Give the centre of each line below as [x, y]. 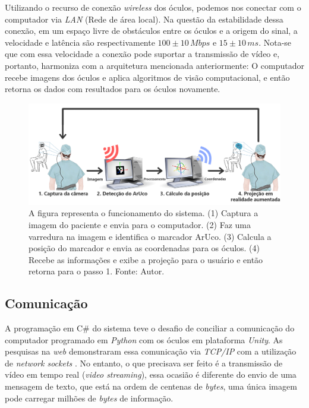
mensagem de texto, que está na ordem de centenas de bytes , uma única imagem [151, 386]
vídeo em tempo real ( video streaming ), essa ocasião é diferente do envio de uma [151, 374]
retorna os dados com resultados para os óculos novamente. [113, 89]
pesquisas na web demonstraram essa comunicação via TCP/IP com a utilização [151, 351]
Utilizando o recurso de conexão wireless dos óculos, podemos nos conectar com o [153, 7]
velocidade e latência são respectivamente [80, 42]
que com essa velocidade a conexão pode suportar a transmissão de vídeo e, [142, 54]
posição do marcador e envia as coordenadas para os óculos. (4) [144, 248]
